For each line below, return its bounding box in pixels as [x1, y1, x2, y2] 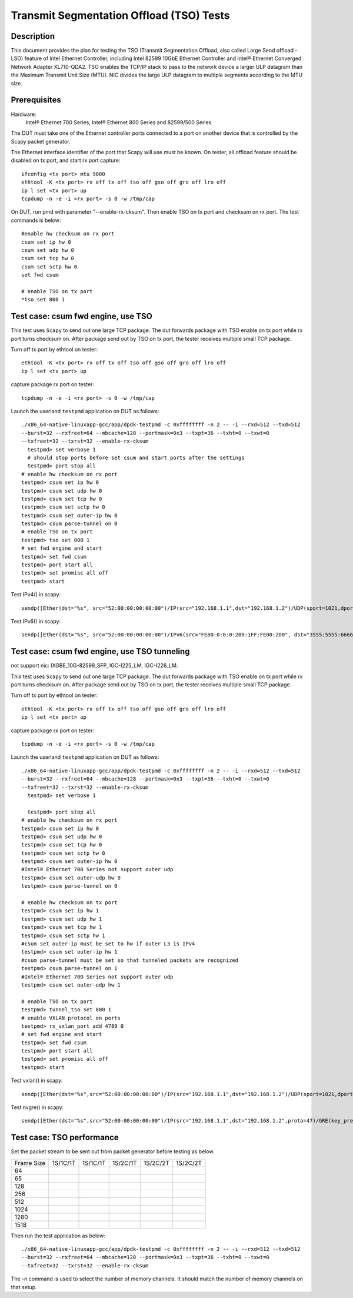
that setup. [11, 1283, 38, 1290]
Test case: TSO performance [11, 1133, 119, 1143]
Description [11, 31, 55, 41]
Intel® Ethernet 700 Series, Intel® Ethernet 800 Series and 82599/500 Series [25, 118, 212, 126]
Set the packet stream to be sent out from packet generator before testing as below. [11, 1148, 215, 1155]
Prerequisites [11, 95, 61, 105]
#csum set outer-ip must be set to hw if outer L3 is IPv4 [21, 940, 195, 947]
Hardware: [11, 111, 36, 118]
